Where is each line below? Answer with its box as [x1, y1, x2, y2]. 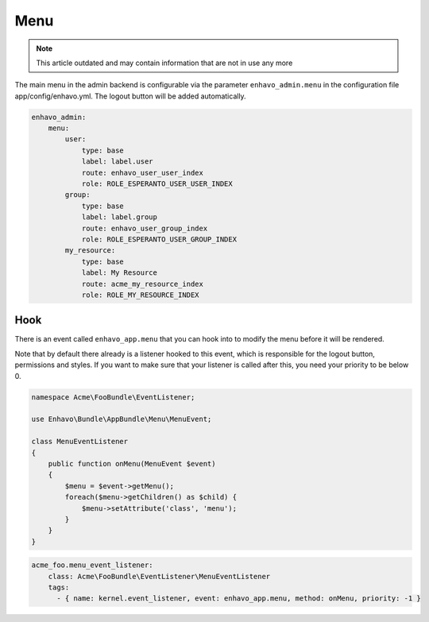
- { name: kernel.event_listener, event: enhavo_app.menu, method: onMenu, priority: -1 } [56, 594, 421, 603]
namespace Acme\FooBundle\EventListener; [31, 392, 195, 401]
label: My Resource [81, 269, 158, 277]
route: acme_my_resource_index [81, 279, 204, 288]
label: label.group [81, 213, 158, 222]
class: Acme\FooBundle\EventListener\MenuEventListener [48, 572, 271, 581]
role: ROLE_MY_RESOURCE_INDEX [81, 290, 199, 299]
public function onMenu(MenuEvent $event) [48, 459, 216, 468]
